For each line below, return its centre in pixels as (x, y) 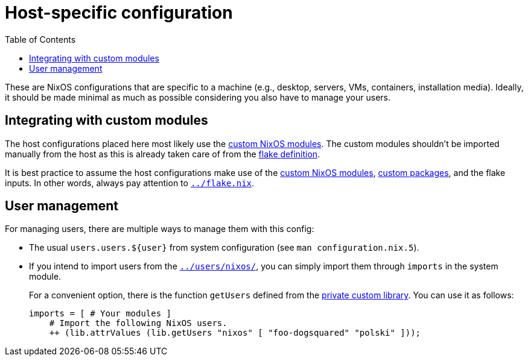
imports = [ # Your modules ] (100, 314)
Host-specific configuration (119, 13)
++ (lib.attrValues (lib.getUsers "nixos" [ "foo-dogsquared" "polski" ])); (235, 333)
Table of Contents (40, 39)
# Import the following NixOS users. (138, 323)
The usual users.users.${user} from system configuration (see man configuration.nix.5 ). (224, 248)
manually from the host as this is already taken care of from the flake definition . (163, 154)
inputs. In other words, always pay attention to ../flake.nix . (130, 183)
